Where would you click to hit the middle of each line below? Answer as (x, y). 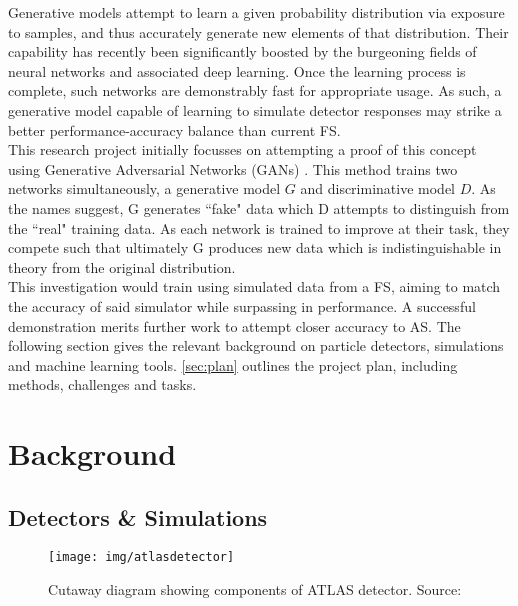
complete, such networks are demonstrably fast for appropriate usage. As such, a (255, 90)
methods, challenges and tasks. (102, 384)
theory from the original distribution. (122, 266)
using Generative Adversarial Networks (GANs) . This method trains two (233, 168)
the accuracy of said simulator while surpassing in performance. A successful (242, 305)
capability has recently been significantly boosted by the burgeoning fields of (242, 51)
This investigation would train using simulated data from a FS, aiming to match (254, 286)
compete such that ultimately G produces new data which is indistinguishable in (255, 247)
